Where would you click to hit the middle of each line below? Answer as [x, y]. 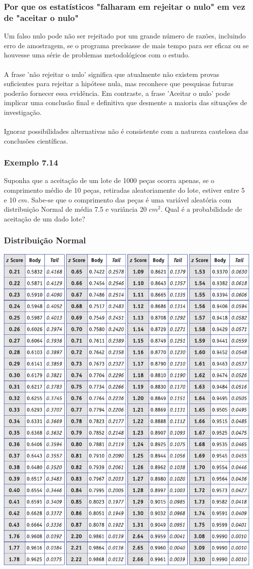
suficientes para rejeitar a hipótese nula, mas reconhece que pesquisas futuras [119, 83]
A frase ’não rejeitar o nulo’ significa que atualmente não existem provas [112, 74]
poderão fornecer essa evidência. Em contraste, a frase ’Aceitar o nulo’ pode [117, 93]
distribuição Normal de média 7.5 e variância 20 [75, 209]
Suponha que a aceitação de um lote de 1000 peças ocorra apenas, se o [109, 180]
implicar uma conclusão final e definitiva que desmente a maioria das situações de [126, 102]
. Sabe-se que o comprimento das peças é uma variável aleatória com [129, 199]
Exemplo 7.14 [31, 162]
